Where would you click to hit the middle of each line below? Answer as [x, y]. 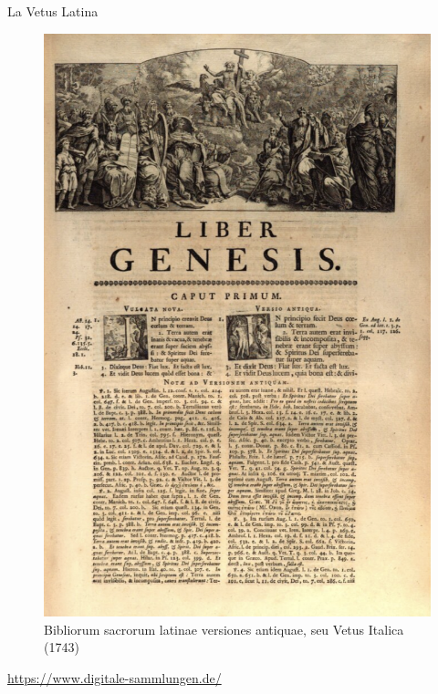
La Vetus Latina [53, 11]
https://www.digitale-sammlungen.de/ [115, 677]
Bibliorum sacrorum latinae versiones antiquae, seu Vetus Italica [224, 629]
